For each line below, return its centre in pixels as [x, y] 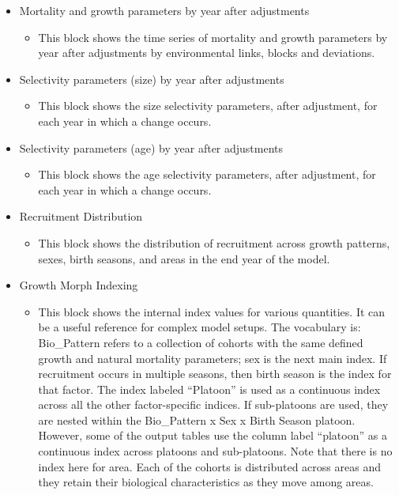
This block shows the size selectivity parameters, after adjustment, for [208, 106]
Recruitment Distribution [81, 216]
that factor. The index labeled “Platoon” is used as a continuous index [209, 389]
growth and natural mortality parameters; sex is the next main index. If [213, 358]
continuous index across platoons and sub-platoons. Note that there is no [215, 451]
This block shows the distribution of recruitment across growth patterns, [214, 242]
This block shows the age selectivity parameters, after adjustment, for [207, 174]
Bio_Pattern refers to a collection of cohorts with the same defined [201, 342]
